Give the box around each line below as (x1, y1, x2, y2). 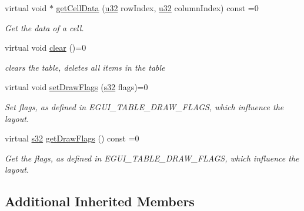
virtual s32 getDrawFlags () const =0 (5, 132, 139, 144)
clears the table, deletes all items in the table (5, 61, 165, 73)
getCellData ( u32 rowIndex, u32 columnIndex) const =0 (56, 2, 259, 14)
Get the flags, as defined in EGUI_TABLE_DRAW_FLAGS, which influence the (5, 151, 299, 164)
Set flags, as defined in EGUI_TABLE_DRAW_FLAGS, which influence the (5, 100, 284, 113)
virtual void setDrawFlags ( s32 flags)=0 (5, 81, 148, 93)
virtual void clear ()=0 (5, 41, 86, 54)
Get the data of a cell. (5, 21, 84, 34)
